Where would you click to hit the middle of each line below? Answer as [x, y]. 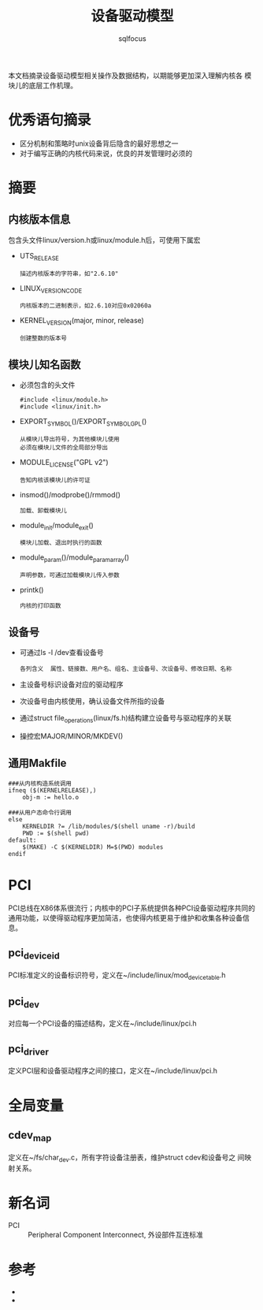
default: [22, 840]
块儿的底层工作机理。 [43, 85]
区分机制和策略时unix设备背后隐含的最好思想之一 [99, 143]
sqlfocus [132, 38]
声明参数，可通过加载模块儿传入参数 [69, 575]
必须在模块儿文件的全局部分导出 [64, 447]
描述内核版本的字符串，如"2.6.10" [69, 274]
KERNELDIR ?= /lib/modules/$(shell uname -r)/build [109, 826]
